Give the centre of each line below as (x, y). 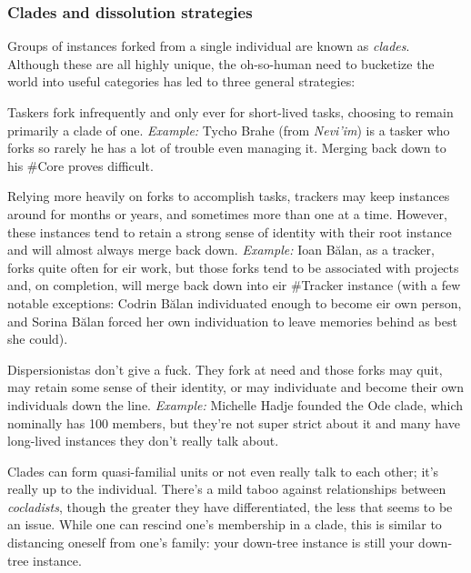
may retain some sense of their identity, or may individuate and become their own (236, 387)
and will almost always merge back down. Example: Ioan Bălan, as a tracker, (221, 250)
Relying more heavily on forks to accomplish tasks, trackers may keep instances (229, 196)
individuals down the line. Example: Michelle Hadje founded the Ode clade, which (235, 404)
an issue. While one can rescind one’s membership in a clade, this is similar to (225, 524)
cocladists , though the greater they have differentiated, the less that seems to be (230, 506)
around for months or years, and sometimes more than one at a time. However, (227, 213)
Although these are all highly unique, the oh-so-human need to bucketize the (221, 63)
